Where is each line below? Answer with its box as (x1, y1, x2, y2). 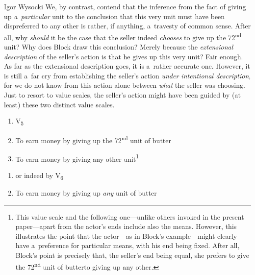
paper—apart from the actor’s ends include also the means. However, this (15, 221, 237, 231)
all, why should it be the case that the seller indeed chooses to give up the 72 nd (4, 30, 242, 42)
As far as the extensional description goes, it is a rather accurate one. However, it (4, 61, 250, 71)
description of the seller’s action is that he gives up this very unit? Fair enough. (4, 51, 243, 61)
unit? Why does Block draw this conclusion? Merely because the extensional (4, 42, 233, 52)
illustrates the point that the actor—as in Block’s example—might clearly (15, 230, 237, 241)
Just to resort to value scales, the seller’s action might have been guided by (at (4, 90, 241, 100)
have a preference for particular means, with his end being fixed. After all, (15, 240, 240, 250)
